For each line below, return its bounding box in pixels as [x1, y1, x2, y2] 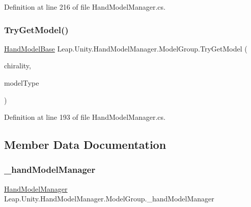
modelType [4, 77, 39, 88]
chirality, [4, 60, 31, 71]
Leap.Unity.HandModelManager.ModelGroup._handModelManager [4, 193, 214, 204]
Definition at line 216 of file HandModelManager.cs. [4, 2, 165, 12]
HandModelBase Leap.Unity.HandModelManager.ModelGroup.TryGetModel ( [4, 43, 247, 54]
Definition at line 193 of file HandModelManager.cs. [4, 112, 165, 122]
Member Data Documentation [4, 137, 166, 152]
